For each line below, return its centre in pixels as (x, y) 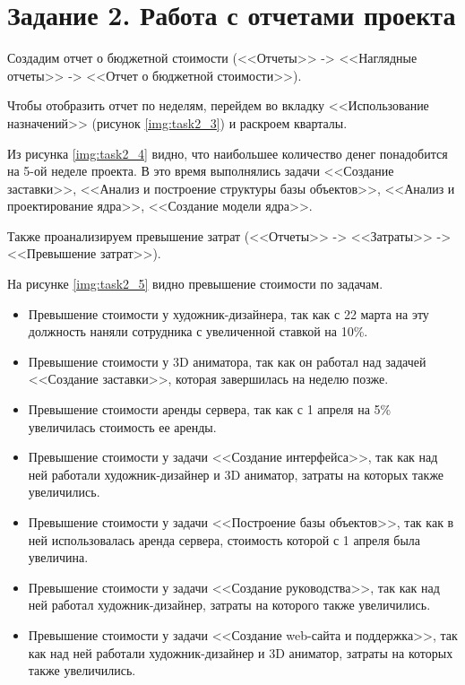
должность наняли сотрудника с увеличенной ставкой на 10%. (198, 331)
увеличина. (58, 557)
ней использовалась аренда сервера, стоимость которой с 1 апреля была (224, 539)
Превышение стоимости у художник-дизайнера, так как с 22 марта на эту (228, 313)
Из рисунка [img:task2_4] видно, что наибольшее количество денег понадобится (228, 153)
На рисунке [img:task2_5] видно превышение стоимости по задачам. (195, 284)
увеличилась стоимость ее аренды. (122, 426)
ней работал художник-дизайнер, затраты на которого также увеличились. (229, 605)
